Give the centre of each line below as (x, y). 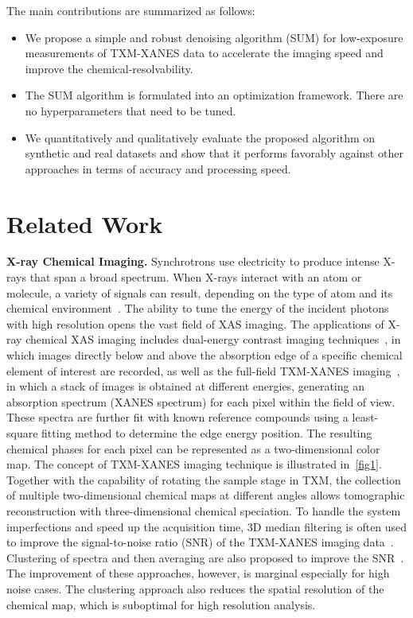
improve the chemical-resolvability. (109, 68)
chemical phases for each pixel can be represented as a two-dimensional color (193, 448)
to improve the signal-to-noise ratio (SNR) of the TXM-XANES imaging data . (200, 542)
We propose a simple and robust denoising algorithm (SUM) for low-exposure (214, 37)
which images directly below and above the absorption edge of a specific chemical (205, 355)
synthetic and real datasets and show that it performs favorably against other (214, 153)
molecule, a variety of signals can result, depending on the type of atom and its (200, 292)
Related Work (85, 223)
